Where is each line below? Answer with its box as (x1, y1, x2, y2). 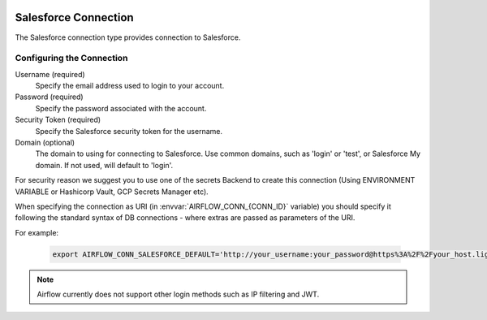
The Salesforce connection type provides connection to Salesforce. (15, 32, 241, 42)
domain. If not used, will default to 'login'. (35, 160, 174, 170)
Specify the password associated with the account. (35, 103, 207, 113)
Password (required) (15, 92, 84, 102)
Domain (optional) (15, 138, 75, 147)
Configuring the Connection (15, 53, 128, 64)
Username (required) (15, 69, 85, 79)
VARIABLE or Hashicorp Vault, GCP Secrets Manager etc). (15, 187, 209, 197)
